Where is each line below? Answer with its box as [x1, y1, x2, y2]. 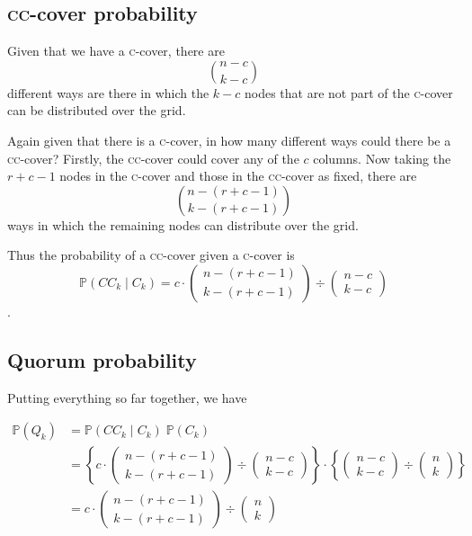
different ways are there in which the [7, 83, 209, 102]
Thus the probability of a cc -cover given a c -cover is [7, 246, 295, 264]
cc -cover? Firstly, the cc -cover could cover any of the [7, 148, 299, 167]
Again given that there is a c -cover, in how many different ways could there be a [7, 130, 451, 149]
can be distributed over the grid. [7, 101, 186, 120]
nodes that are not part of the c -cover [244, 83, 453, 102]
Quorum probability [7, 345, 197, 373]
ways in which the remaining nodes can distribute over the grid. [7, 215, 359, 234]
